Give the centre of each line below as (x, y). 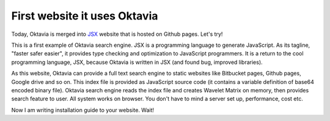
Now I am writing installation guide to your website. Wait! (83, 110)
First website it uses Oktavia (85, 16)
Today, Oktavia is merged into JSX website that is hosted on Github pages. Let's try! (117, 34)
